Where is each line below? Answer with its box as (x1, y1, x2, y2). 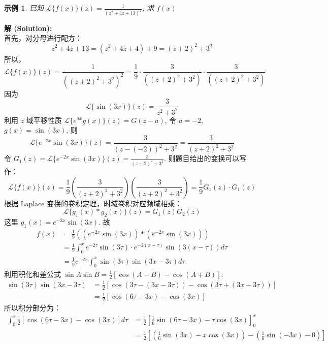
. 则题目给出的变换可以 (164, 153, 240, 164)
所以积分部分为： (4, 302, 61, 313)
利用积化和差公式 (4, 268, 61, 279)
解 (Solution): (4, 22, 52, 33)
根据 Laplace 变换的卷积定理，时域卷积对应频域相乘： (4, 198, 182, 208)
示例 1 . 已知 (4, 3, 44, 13)
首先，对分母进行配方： (4, 33, 82, 43)
